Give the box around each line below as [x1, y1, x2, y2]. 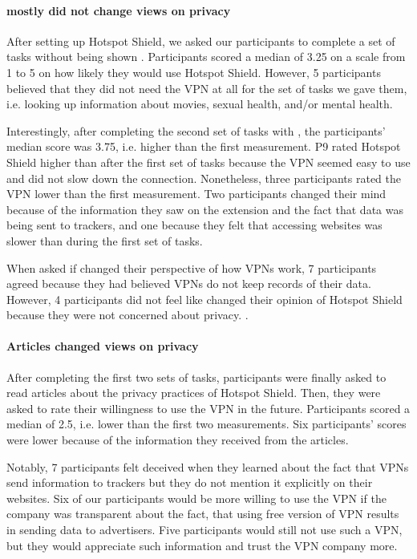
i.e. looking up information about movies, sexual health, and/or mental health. [6, 95, 393, 112]
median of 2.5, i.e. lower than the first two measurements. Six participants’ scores [6, 415, 407, 432]
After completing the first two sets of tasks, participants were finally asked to [6, 368, 387, 385]
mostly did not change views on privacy [6, 2, 231, 18]
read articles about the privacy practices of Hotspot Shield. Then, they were [6, 384, 381, 401]
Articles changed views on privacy [6, 338, 199, 354]
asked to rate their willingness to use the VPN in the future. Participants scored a [6, 399, 411, 416]
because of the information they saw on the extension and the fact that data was [6, 201, 403, 217]
